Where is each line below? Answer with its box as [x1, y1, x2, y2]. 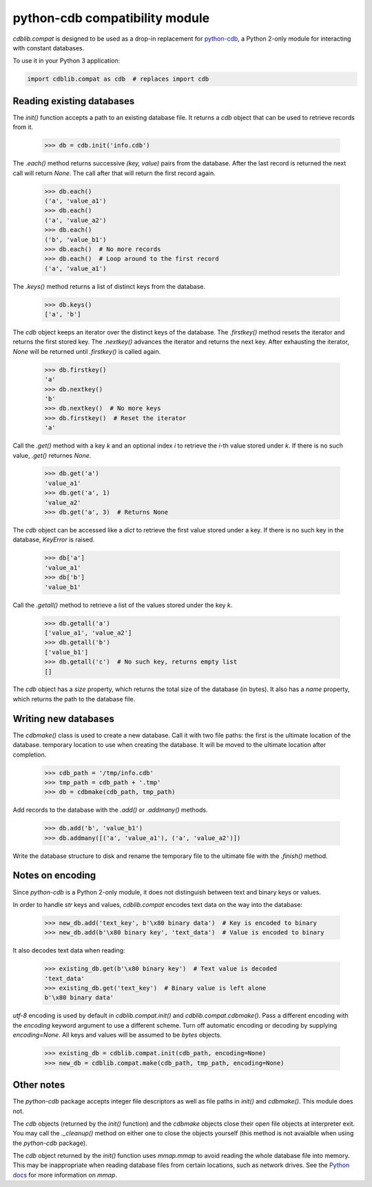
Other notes [12, 1079, 65, 1091]
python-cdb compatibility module [12, 10, 210, 26]
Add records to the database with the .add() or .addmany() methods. [12, 806, 208, 814]
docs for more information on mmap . [12, 1170, 117, 1179]
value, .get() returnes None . [12, 451, 92, 459]
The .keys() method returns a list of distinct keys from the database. [12, 282, 206, 290]
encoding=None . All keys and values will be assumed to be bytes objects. [12, 1031, 222, 1039]
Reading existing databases [12, 95, 135, 107]
